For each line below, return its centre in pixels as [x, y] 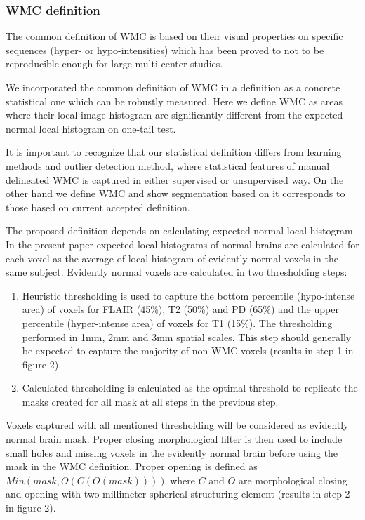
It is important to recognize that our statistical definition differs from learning [174, 152]
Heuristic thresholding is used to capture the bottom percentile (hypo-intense [188, 295]
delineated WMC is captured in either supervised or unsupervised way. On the [175, 179]
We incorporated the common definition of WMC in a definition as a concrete [173, 87]
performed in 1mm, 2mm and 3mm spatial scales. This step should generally [187, 336]
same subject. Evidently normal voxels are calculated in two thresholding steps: [177, 272]
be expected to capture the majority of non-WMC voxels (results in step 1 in [188, 351]
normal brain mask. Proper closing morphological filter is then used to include [174, 439]
